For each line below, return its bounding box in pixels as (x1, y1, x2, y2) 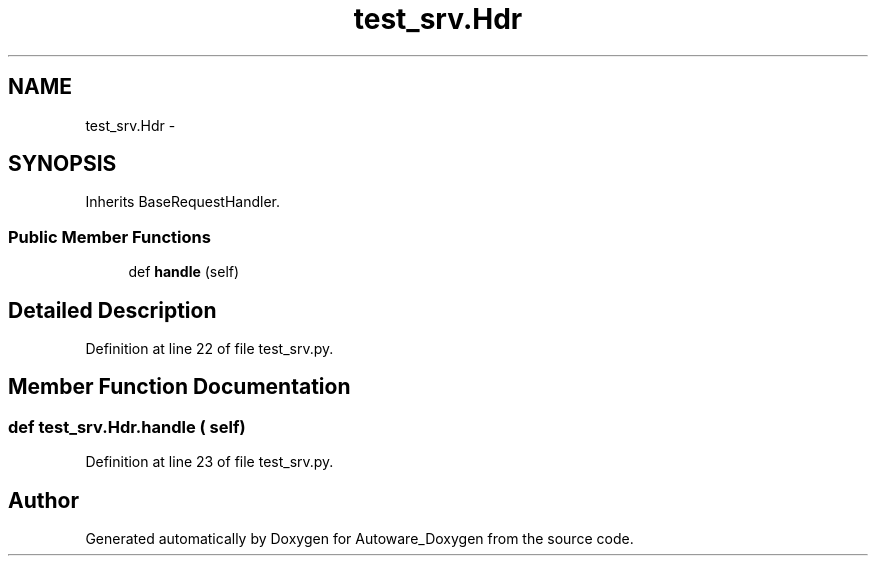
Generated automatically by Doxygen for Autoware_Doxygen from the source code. (85, 530, 634, 548)
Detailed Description (8, 297, 217, 323)
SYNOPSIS (8, 151, 117, 177)
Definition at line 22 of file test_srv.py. (85, 340, 334, 358)
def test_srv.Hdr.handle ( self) (8, 416, 246, 437)
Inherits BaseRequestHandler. (85, 193, 281, 211)
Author (8, 487, 79, 513)
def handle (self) (128, 263, 240, 281)
